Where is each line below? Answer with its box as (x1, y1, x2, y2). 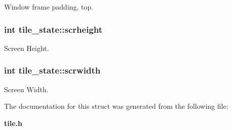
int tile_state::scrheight (4, 23, 103, 35)
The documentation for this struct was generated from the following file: (4, 101, 228, 111)
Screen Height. (4, 42, 49, 53)
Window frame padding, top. (4, 2, 94, 12)
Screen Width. (4, 84, 49, 94)
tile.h (4, 117, 22, 128)
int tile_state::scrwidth (4, 64, 101, 77)
